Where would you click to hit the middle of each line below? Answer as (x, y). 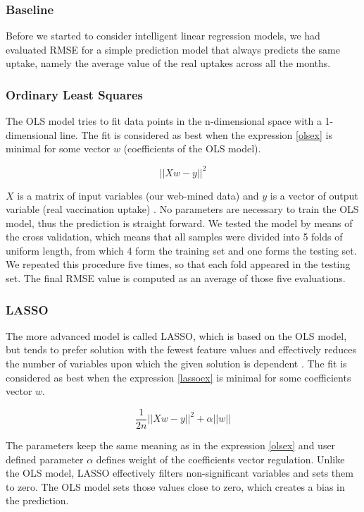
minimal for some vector (58, 148)
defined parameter (45, 459)
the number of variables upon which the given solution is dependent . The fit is (176, 364)
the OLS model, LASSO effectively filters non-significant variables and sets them (180, 473)
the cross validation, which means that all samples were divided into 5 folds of (174, 237)
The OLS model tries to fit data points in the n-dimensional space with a (164, 121)
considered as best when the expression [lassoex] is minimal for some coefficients (178, 377)
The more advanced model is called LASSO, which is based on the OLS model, (176, 335)
